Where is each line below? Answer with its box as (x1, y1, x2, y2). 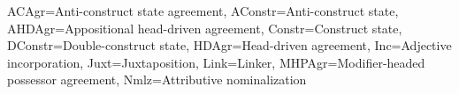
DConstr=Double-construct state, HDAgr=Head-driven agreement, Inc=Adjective (7, 36, 452, 54)
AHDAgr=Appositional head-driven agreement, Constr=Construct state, (7, 18, 402, 37)
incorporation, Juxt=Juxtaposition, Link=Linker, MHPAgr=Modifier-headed (7, 53, 425, 71)
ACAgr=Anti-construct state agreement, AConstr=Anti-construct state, (7, 2, 399, 19)
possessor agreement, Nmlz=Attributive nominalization (7, 70, 307, 89)
